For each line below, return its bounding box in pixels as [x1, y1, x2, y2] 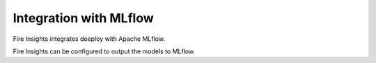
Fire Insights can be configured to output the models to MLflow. [13, 47, 195, 55]
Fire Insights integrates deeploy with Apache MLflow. [13, 35, 165, 43]
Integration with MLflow [13, 10, 155, 26]
